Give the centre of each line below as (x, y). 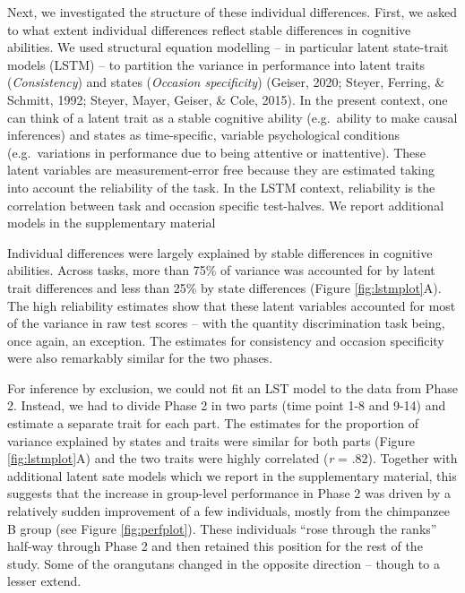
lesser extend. (44, 581)
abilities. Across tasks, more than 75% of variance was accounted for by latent (221, 270)
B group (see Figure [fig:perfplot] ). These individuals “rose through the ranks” (222, 528)
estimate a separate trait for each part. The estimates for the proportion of (213, 423)
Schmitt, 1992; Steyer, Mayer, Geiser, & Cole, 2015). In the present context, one (228, 99)
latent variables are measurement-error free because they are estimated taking (221, 170)
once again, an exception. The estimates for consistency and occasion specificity (226, 340)
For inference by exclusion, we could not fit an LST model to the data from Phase (232, 387)
